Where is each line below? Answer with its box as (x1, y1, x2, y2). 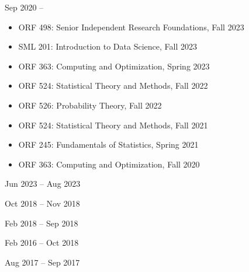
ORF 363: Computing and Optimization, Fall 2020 (18, 158, 200, 170)
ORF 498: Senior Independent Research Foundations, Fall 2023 (18, 20, 244, 33)
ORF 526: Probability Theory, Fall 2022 (18, 99, 162, 111)
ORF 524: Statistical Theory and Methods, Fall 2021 (18, 118, 208, 131)
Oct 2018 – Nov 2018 (5, 197, 80, 209)
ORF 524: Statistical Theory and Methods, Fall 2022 (18, 79, 208, 92)
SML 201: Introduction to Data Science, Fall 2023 (18, 40, 197, 53)
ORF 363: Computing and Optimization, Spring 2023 (18, 60, 210, 72)
